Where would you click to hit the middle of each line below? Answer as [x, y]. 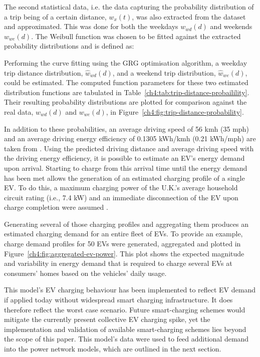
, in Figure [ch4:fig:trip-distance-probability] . [175, 111]
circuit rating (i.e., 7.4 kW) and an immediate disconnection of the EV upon [121, 197]
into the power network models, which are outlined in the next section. [113, 348]
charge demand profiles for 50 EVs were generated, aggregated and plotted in [122, 244]
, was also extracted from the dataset [189, 16]
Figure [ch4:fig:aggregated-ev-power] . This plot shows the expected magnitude [124, 253]
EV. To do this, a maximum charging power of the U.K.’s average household [121, 188]
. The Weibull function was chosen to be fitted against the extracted [136, 36]
